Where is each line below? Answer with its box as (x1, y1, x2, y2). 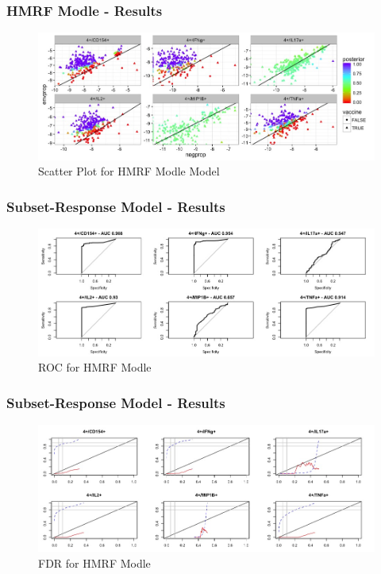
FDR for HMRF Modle (38, 555, 151, 572)
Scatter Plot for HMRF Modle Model (38, 163, 220, 179)
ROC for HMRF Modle (38, 359, 152, 376)
